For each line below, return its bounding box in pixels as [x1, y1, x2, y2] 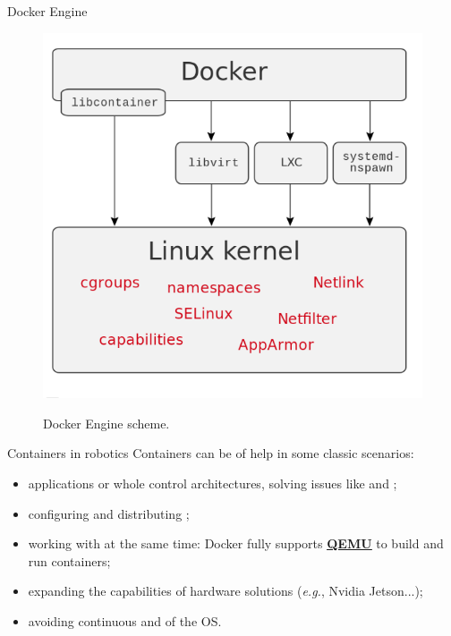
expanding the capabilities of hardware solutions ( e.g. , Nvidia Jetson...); [28, 581, 423, 600]
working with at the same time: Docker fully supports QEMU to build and [28, 534, 444, 553]
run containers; [28, 551, 111, 570]
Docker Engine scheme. [43, 413, 170, 432]
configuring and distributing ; [28, 504, 190, 522]
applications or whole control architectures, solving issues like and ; [28, 473, 397, 492]
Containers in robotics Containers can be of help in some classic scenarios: [7, 444, 414, 462]
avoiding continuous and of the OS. [28, 611, 222, 630]
